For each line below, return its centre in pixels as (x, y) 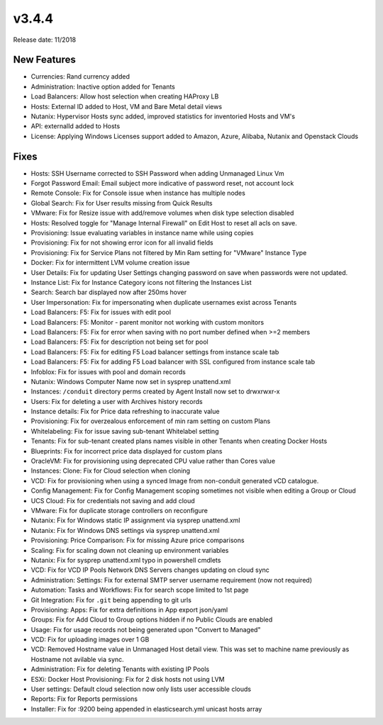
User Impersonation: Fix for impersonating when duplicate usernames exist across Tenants (164, 302)
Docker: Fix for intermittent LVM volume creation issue (110, 263)
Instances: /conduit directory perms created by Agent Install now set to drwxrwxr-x (155, 392)
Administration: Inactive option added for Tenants (103, 86)
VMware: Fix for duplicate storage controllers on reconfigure (120, 510)
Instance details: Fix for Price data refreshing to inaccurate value (125, 412)
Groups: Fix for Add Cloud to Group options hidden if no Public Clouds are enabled (152, 619)
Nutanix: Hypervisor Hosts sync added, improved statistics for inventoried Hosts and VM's (163, 116)
